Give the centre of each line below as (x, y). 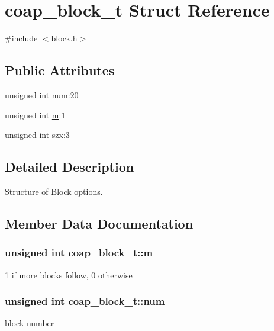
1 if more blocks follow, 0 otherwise (69, 274)
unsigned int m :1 (35, 115)
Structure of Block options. (54, 191)
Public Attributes (60, 70)
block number (30, 323)
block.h (64, 38)
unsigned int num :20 (42, 94)
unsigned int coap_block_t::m (79, 253)
